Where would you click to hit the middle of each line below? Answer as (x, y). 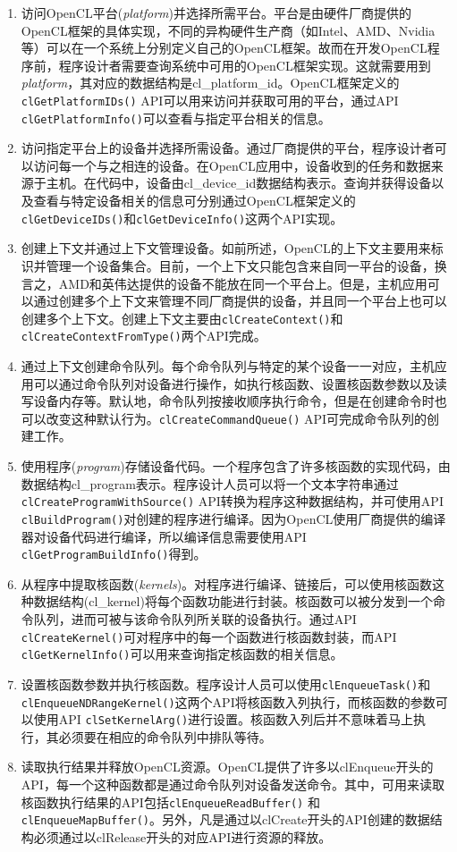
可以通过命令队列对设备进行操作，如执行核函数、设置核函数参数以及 (234, 383)
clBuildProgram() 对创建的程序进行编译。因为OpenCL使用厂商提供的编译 (233, 518)
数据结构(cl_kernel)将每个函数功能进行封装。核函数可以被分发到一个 (233, 601)
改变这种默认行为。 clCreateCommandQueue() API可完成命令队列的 (237, 418)
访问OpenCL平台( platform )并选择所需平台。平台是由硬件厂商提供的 (216, 13)
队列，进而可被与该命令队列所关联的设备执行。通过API (195, 618)
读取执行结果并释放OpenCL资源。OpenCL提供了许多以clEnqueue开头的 (227, 767)
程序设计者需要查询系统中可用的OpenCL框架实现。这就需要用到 (245, 65)
